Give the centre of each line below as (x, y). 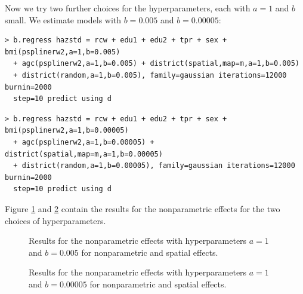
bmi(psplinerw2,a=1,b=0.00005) (67, 131)
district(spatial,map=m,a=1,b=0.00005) (84, 154)
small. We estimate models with (63, 19)
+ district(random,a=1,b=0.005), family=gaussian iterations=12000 (150, 75)
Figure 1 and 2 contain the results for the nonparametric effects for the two (143, 208)
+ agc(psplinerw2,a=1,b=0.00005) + (84, 142)
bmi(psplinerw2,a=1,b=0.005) (63, 52)
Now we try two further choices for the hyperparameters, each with (128, 8)
